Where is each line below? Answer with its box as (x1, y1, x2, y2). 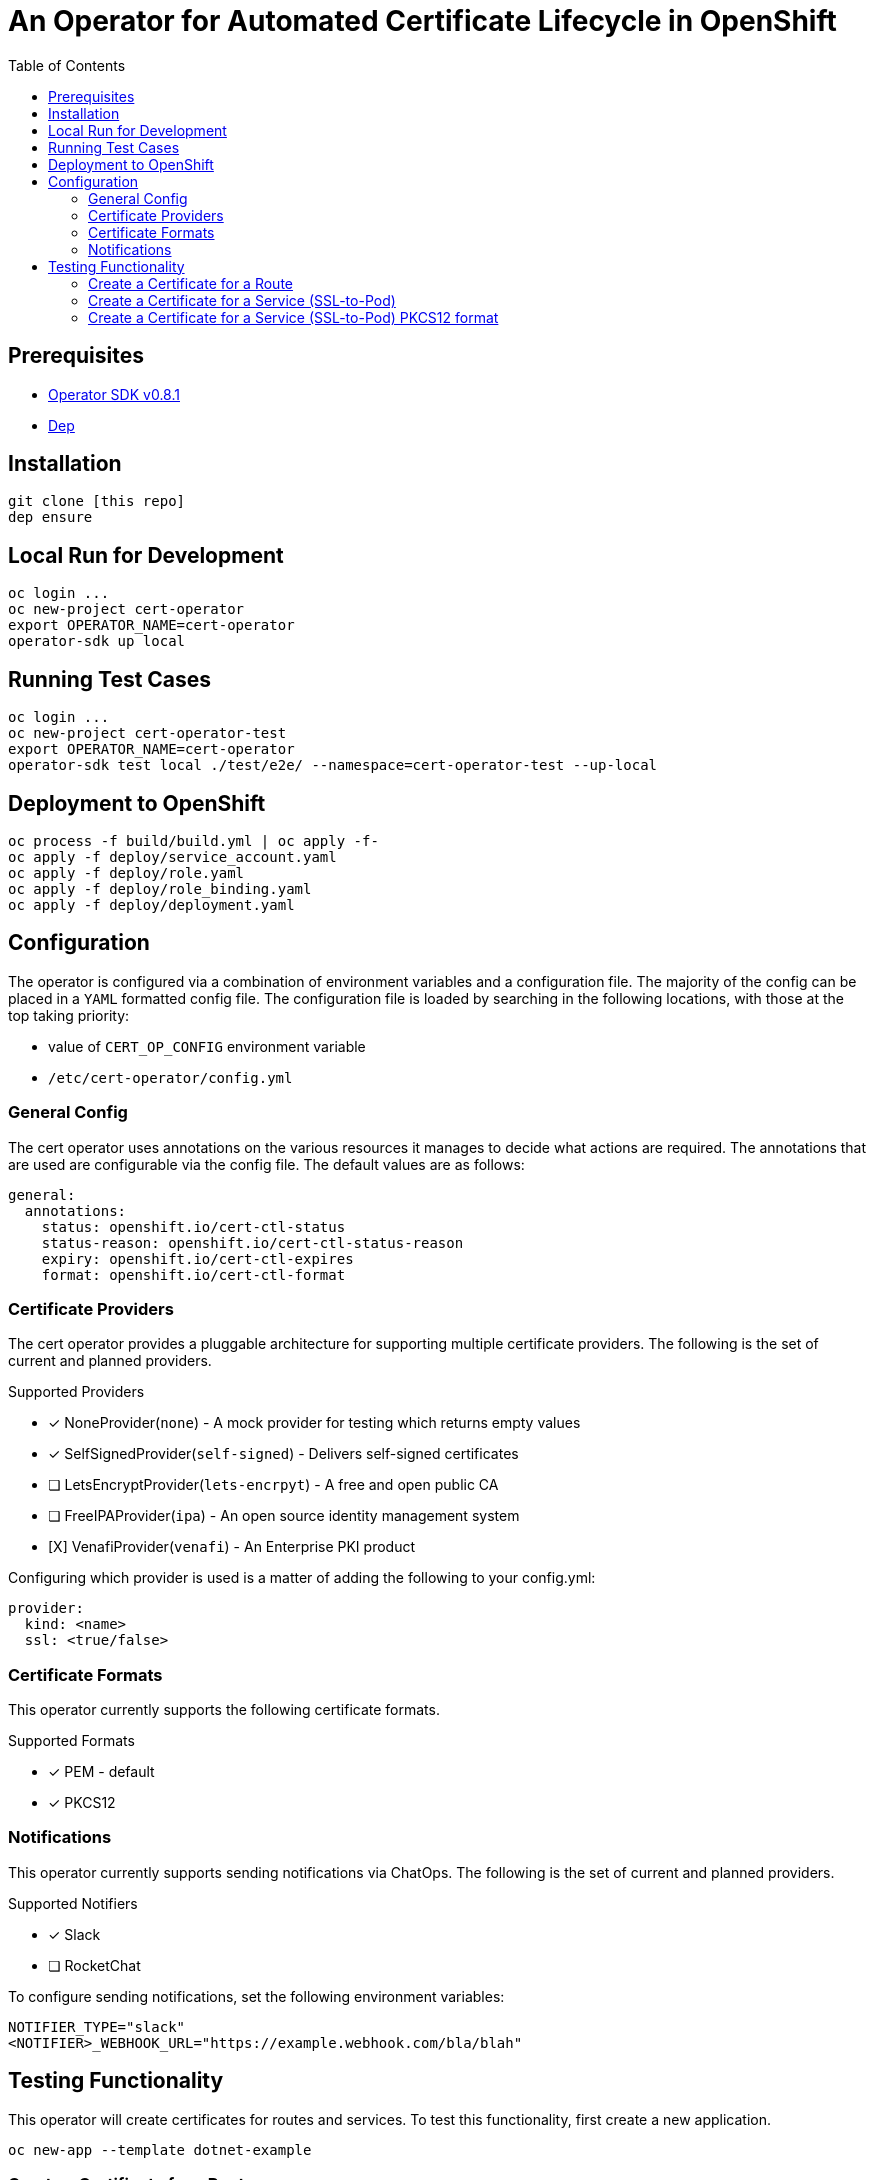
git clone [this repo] (8, 493, 186, 510)
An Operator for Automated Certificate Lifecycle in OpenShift (8, 4, 837, 38)
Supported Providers (8, 1383, 145, 1401)
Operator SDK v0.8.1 (48, 385, 180, 403)
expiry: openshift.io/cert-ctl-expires (41, 1250, 354, 1267)
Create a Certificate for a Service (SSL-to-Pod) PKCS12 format (88, 308, 499, 326)
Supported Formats (8, 1732, 135, 1750)
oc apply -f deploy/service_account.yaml (8, 848, 337, 865)
